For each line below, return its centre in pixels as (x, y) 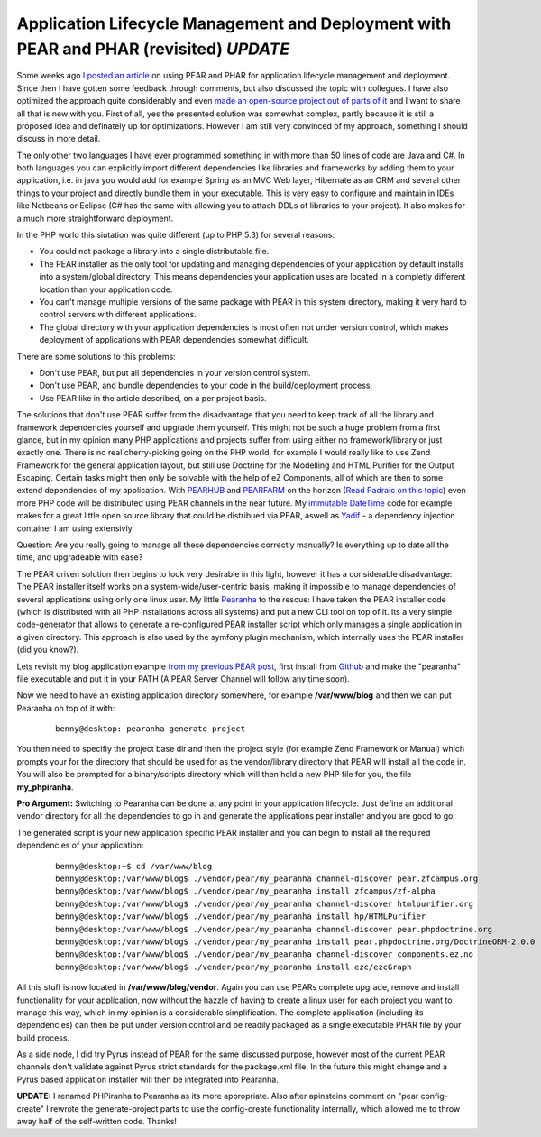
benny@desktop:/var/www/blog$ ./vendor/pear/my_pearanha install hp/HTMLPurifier (241, 917)
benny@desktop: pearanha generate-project (151, 729)
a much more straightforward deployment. (95, 218)
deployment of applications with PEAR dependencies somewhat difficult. (174, 340)
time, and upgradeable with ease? (80, 557)
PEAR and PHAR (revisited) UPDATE (153, 49)
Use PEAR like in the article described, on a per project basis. (153, 398)
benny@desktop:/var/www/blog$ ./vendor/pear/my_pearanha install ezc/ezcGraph (234, 967)
